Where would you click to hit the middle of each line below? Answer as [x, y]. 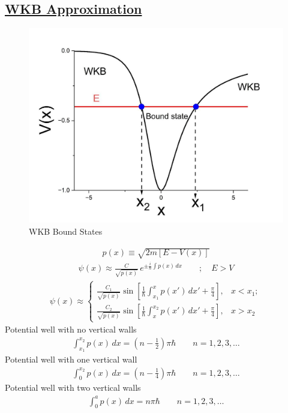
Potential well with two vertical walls [73, 387]
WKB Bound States [66, 231]
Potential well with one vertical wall [71, 359]
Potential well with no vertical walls [71, 329]
